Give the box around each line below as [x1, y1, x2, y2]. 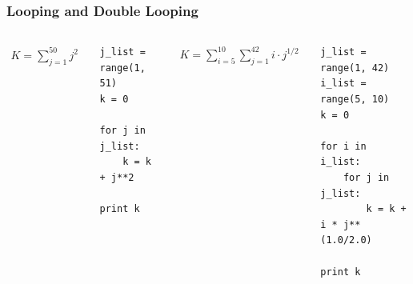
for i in [320, 140, 367, 152]
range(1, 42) [320, 62, 390, 74]
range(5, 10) [320, 94, 390, 105]
